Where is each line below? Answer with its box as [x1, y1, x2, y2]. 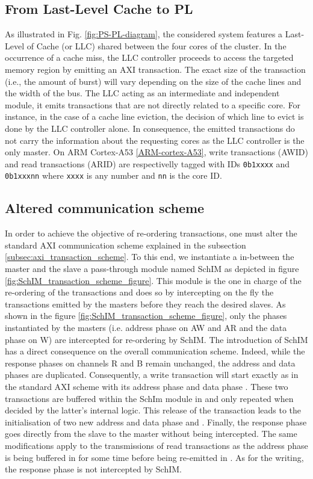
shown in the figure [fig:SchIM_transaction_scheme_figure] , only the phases [5, 309, 287, 322]
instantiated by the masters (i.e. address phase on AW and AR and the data [5, 321, 287, 333]
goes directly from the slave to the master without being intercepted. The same [5, 427, 297, 440]
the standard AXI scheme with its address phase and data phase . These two [5, 380, 288, 392]
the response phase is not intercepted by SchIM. [5, 463, 182, 475]
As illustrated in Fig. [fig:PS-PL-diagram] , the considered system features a [5, 28, 283, 40]
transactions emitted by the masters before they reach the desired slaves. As [5, 297, 286, 310]
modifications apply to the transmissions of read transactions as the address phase [5, 439, 308, 451]
